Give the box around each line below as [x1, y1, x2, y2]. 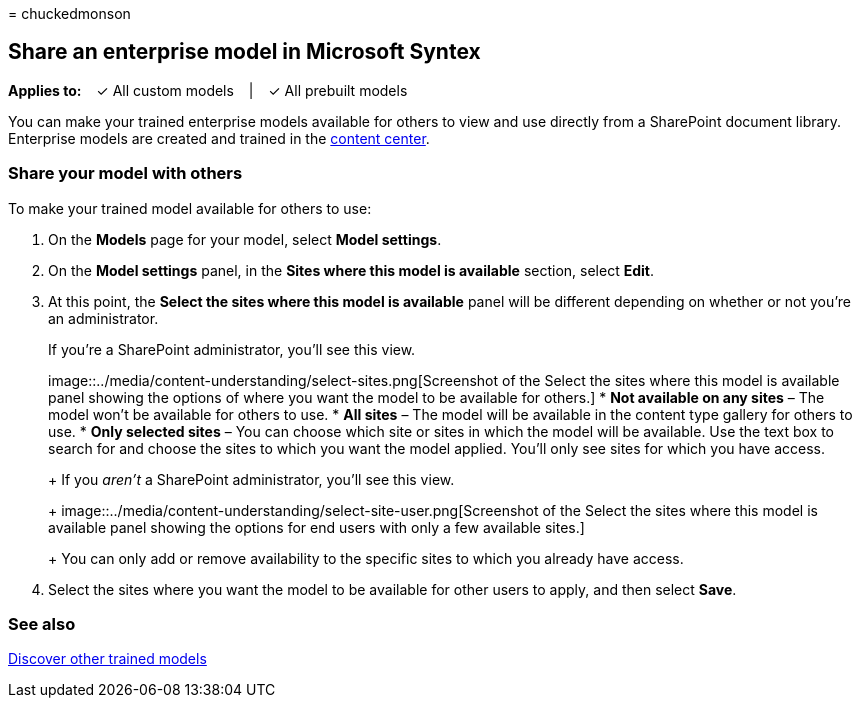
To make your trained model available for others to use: [8, 199, 372, 217]
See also [8, 613, 76, 634]
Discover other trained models [8, 650, 207, 668]
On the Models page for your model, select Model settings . [48, 230, 442, 248]
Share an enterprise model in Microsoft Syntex [8, 39, 481, 65]
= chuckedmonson [8, 5, 131, 22]
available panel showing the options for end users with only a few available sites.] [48, 518, 585, 536]
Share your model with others [8, 163, 243, 184]
